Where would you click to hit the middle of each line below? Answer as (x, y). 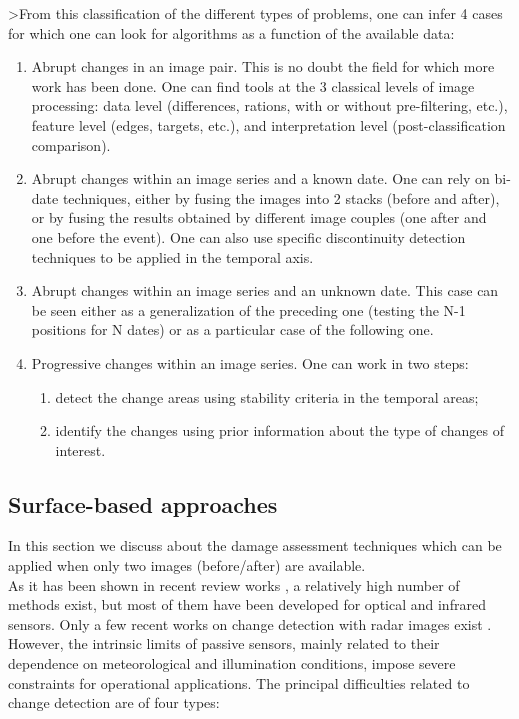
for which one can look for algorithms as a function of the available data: (231, 32)
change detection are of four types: (114, 702)
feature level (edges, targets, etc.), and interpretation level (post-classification (268, 124)
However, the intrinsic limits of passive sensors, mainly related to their (224, 643)
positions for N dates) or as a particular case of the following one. (232, 329)
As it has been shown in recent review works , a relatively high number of (234, 584)
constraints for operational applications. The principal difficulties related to (239, 682)
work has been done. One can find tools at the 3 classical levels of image (253, 85)
